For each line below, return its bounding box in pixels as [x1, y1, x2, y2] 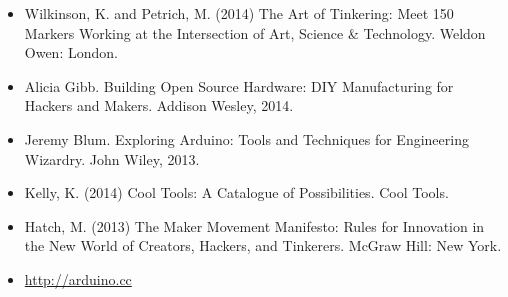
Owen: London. [24, 42, 118, 63]
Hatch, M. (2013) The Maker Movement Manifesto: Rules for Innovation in [24, 215, 485, 236]
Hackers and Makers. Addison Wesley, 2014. [24, 95, 294, 116]
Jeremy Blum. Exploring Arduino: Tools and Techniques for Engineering [24, 128, 469, 149]
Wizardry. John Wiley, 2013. [24, 148, 200, 169]
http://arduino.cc [24, 268, 132, 289]
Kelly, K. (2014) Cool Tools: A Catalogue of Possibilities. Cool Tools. [24, 182, 449, 203]
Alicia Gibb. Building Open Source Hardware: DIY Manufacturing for [24, 75, 454, 96]
